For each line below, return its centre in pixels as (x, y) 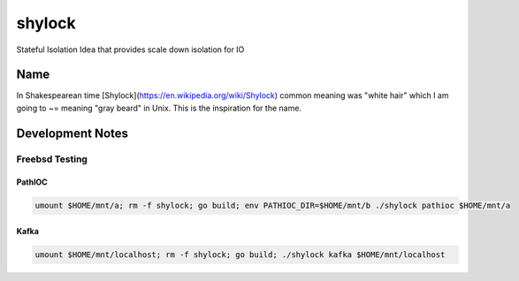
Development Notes (72, 133)
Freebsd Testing (52, 159)
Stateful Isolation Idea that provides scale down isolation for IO (130, 49)
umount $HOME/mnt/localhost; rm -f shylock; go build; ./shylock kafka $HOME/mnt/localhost (240, 254)
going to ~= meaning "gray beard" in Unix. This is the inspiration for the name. (159, 108)
